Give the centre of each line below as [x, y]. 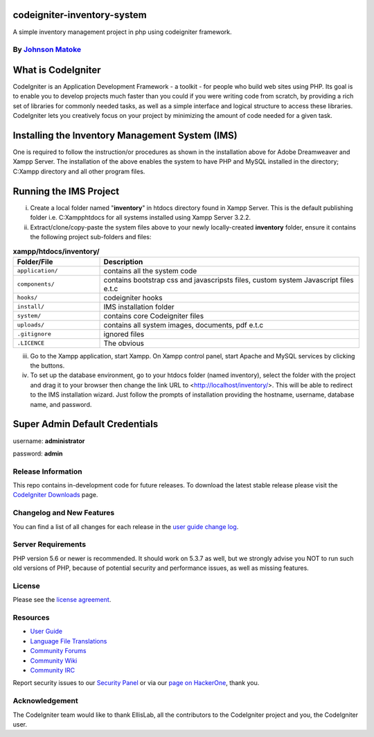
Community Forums [58, 651]
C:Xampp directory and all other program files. [79, 171]
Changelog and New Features [64, 513]
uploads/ [31, 325]
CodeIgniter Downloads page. [55, 495]
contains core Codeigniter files [154, 315]
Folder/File [35, 261]
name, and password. [61, 404]
